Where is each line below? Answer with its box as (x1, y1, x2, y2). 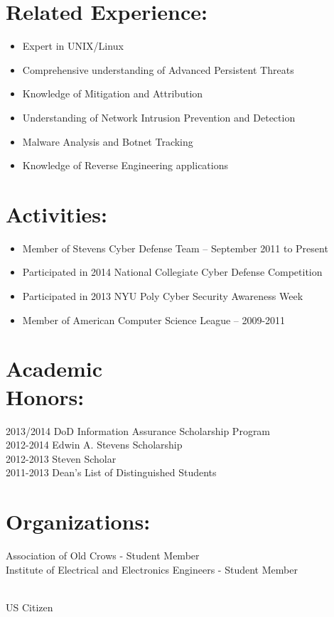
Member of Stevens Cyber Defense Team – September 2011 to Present (22, 240, 328, 255)
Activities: (6, 199, 107, 228)
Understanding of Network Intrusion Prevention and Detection (22, 109, 296, 124)
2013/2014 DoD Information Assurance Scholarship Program (6, 423, 271, 438)
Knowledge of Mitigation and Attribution (22, 86, 203, 101)
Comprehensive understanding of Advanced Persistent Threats (22, 62, 294, 77)
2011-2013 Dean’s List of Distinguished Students (6, 465, 217, 480)
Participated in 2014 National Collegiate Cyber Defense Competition (22, 264, 323, 279)
